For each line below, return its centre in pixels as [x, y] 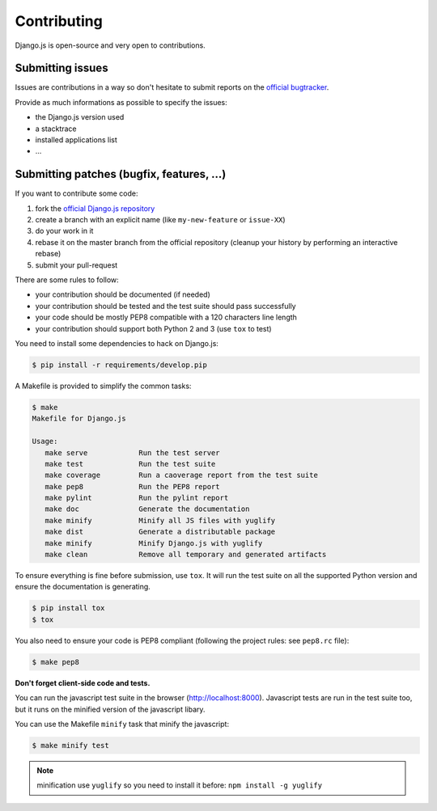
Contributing [59, 21]
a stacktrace [56, 129]
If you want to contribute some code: [76, 193]
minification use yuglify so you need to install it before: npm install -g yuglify [180, 785]
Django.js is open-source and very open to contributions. [110, 45]
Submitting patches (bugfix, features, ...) [121, 174]
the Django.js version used [80, 117]
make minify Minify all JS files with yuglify [160, 520]
